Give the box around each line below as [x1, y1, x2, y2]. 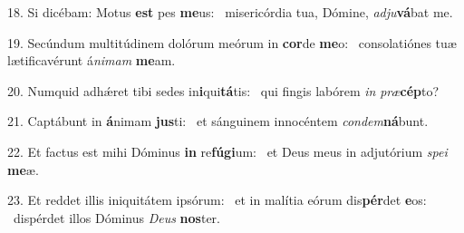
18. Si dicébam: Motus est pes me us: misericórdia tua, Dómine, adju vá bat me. [7, 3, 453, 21]
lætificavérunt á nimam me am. [7, 51, 176, 70]
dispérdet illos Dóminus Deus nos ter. [13, 208, 220, 227]
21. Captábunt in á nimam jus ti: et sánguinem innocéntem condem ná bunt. [7, 112, 429, 131]
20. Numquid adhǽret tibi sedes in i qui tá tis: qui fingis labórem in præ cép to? [7, 81, 440, 100]
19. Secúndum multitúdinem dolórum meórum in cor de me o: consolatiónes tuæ [7, 33, 457, 52]
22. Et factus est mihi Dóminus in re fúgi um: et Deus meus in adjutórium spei [7, 141, 448, 160]
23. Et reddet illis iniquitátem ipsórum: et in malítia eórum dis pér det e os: [7, 190, 427, 209]
